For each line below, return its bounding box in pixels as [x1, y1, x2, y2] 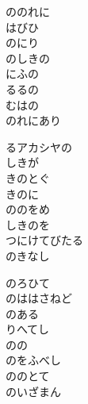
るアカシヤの [6, 138, 72, 155]
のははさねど [6, 290, 72, 306]
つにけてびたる [6, 232, 83, 248]
